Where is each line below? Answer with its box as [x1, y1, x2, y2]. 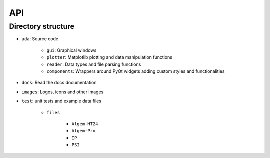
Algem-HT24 [71, 121, 98, 127]
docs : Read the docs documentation [21, 80, 97, 86]
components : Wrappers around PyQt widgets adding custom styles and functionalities [46, 68, 225, 74]
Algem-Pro [71, 128, 96, 134]
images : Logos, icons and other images [21, 89, 104, 95]
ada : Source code [21, 36, 59, 42]
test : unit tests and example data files [21, 98, 102, 104]
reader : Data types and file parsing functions [46, 61, 141, 67]
